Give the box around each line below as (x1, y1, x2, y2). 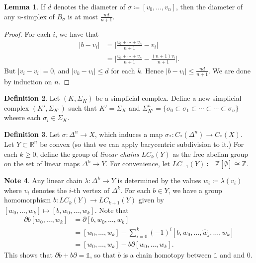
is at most (68, 11, 98, 21)
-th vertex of (71, 185, 109, 195)
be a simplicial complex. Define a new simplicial (95, 93, 242, 103)
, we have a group (168, 185, 222, 195)
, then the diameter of (175, 1, 243, 11)
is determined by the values (117, 175, 201, 186)
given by (138, 195, 164, 205)
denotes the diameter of (53, 1, 126, 11)
